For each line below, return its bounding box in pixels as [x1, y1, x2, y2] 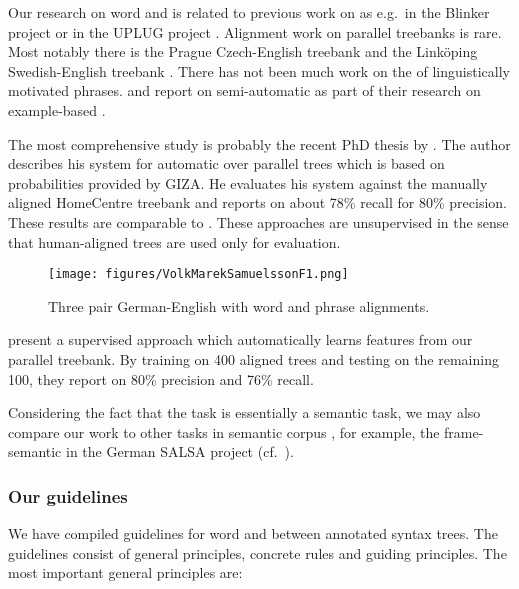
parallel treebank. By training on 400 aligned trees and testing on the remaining [8, 348, 499, 369]
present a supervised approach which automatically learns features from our [8, 329, 473, 350]
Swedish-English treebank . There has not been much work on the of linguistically [8, 60, 510, 81]
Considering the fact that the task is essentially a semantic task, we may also [8, 402, 481, 423]
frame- [444, 421, 484, 442]
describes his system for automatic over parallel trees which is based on [8, 153, 445, 174]
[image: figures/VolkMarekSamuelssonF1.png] [48, 267, 349, 282]
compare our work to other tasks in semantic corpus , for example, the [8, 421, 440, 442]
